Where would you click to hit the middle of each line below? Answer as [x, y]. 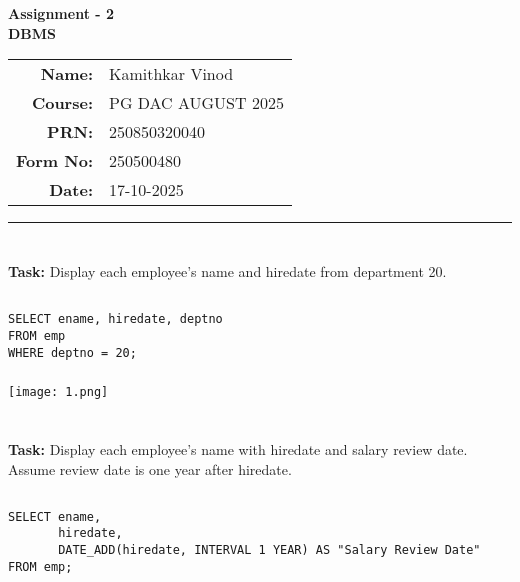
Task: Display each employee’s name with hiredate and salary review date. [238, 449]
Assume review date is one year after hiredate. [150, 468]
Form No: [54, 161]
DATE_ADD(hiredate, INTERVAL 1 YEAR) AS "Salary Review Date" [269, 549]
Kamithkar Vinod [171, 74]
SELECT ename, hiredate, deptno [115, 319]
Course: [62, 103]
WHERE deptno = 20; [72, 352]
